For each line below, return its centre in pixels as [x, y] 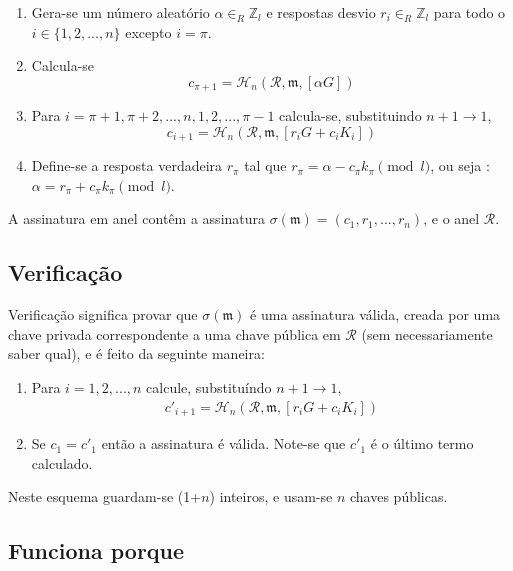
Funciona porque [96, 550]
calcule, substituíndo [209, 387]
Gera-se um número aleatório [120, 12]
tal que [265, 165]
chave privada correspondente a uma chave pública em [174, 333]
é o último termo [422, 443]
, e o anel [451, 218]
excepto [148, 31]
